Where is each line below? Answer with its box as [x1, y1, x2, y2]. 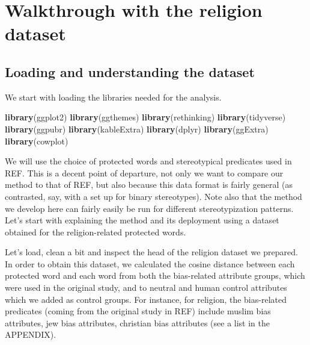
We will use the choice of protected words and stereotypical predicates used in [5, 155, 292, 167]
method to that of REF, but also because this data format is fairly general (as [5, 178, 293, 191]
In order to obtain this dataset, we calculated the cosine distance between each [5, 257, 295, 270]
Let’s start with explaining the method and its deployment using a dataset [5, 214, 279, 226]
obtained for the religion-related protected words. [5, 225, 186, 238]
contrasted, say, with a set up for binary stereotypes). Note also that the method [5, 190, 302, 202]
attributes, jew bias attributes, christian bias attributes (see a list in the [5, 316, 270, 329]
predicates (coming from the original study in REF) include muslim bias [5, 305, 271, 317]
